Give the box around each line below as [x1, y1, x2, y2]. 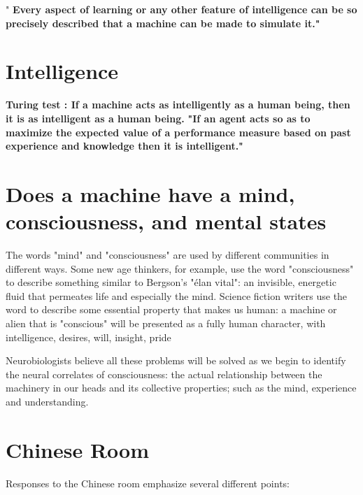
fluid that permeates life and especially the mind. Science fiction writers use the [6, 288, 348, 303]
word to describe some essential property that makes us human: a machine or [6, 302, 337, 317]
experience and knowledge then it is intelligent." [6, 138, 243, 153]
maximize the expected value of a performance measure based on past [6, 124, 351, 139]
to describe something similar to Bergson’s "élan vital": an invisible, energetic [6, 275, 336, 289]
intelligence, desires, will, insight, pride [6, 329, 171, 344]
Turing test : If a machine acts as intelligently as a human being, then [6, 97, 350, 112]
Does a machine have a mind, [6, 179, 295, 208]
